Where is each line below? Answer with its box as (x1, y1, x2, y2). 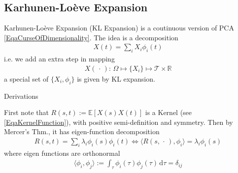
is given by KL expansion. (77, 73, 155, 84)
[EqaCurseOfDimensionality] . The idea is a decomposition (4, 32, 178, 42)
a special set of (4, 73, 49, 84)
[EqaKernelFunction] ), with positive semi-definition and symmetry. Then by (4, 116, 233, 127)
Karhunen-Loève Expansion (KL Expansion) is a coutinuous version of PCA (4, 23, 234, 33)
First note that (4, 107, 49, 117)
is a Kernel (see (145, 107, 192, 117)
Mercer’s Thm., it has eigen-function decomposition (4, 126, 160, 137)
